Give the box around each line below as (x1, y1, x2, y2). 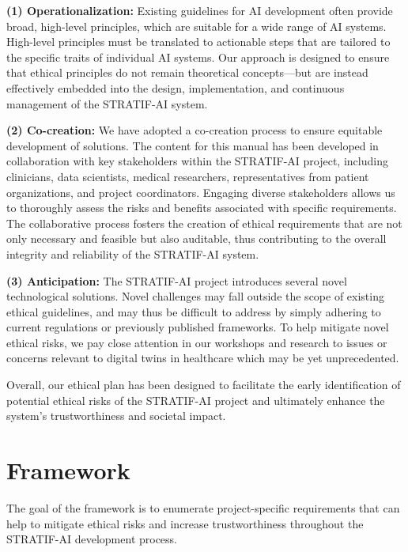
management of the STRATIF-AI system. (6, 95, 208, 112)
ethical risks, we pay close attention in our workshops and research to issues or (6, 334, 387, 350)
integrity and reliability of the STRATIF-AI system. (6, 245, 259, 262)
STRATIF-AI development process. (6, 531, 178, 547)
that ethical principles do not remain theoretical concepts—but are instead (6, 64, 368, 81)
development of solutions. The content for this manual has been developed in (6, 137, 379, 153)
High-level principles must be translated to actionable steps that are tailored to (6, 33, 391, 50)
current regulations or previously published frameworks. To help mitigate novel (6, 319, 389, 335)
